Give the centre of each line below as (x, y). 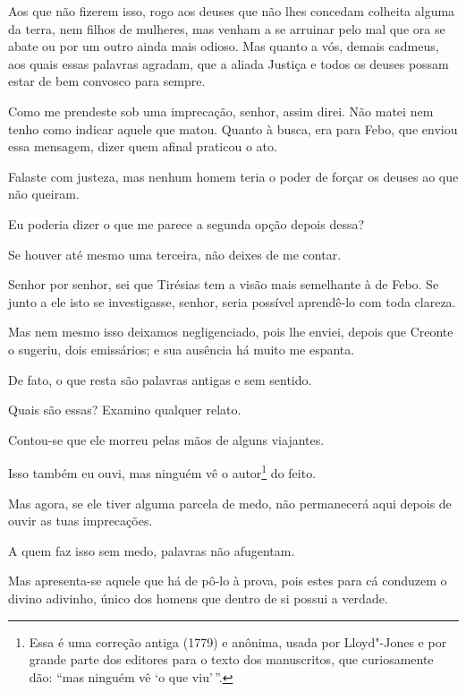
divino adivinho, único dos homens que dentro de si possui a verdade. (198, 598)
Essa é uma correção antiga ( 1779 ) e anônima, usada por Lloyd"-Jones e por (238, 641)
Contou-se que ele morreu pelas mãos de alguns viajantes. (166, 439)
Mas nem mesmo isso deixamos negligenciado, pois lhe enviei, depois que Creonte (231, 332)
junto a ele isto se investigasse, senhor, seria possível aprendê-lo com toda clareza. (232, 301)
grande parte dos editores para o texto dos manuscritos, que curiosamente (231, 659)
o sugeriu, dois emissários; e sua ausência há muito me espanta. (182, 349)
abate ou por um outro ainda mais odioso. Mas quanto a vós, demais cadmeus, (224, 46)
